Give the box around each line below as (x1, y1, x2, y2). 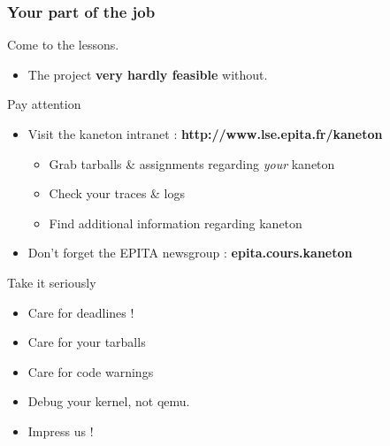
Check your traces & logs (49, 184, 186, 203)
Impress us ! (27, 421, 94, 440)
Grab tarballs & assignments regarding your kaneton (49, 154, 335, 173)
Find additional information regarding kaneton (49, 213, 302, 232)
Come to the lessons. (7, 35, 119, 54)
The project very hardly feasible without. (27, 65, 268, 83)
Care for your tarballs (27, 333, 146, 351)
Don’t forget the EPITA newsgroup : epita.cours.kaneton (27, 243, 353, 262)
